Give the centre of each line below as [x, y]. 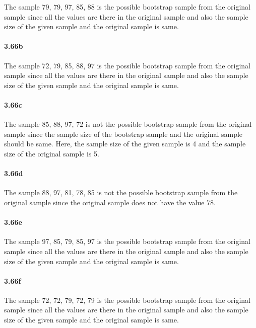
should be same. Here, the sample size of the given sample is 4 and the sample [125, 144]
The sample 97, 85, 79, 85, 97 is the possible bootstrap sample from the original [127, 241]
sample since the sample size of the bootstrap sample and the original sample [123, 134]
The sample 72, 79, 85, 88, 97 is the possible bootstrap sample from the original [127, 65]
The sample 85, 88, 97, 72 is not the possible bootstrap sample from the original [128, 124]
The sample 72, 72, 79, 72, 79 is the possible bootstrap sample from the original [127, 300]
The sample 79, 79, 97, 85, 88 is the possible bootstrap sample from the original [127, 7]
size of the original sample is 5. [52, 153]
